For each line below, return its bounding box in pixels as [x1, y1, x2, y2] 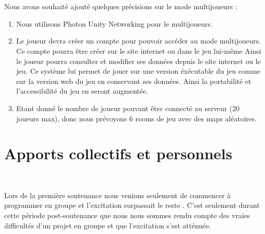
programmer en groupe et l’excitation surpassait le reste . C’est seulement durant [4, 200, 260, 210]
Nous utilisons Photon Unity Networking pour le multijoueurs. [16, 18, 213, 29]
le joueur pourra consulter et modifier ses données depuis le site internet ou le [16, 55, 261, 66]
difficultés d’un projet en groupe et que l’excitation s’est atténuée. [4, 220, 212, 230]
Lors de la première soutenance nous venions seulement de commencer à [4, 189, 231, 200]
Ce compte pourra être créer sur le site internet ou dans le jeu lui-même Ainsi [16, 45, 261, 56]
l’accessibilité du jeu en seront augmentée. [16, 86, 148, 96]
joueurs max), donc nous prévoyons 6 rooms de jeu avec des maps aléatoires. [16, 113, 257, 123]
